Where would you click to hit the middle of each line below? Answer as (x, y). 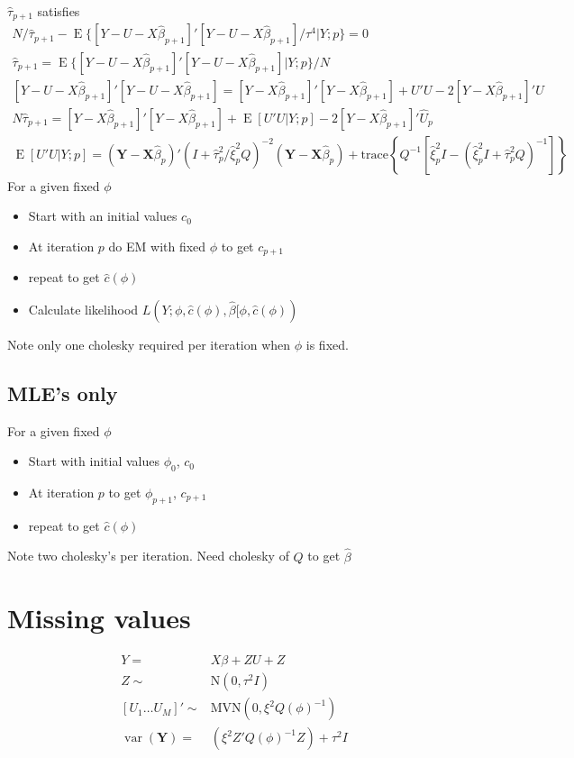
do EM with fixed (157, 246)
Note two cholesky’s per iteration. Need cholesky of (148, 556)
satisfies (59, 11)
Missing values (99, 618)
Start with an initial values (103, 216)
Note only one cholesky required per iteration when (149, 344)
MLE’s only (63, 393)
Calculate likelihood (83, 309)
